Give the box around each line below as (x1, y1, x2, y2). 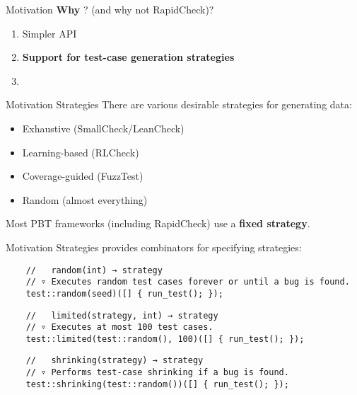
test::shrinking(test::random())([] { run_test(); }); (25, 379, 289, 389)
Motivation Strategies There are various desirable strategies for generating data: (6, 97, 352, 112)
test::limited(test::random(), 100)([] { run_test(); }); (25, 333, 305, 344)
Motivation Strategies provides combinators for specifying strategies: (6, 239, 302, 254)
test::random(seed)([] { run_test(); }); (25, 288, 223, 299)
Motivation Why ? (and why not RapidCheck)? (6, 2, 214, 16)
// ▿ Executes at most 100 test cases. (25, 322, 213, 333)
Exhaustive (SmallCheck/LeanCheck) (22, 120, 185, 135)
